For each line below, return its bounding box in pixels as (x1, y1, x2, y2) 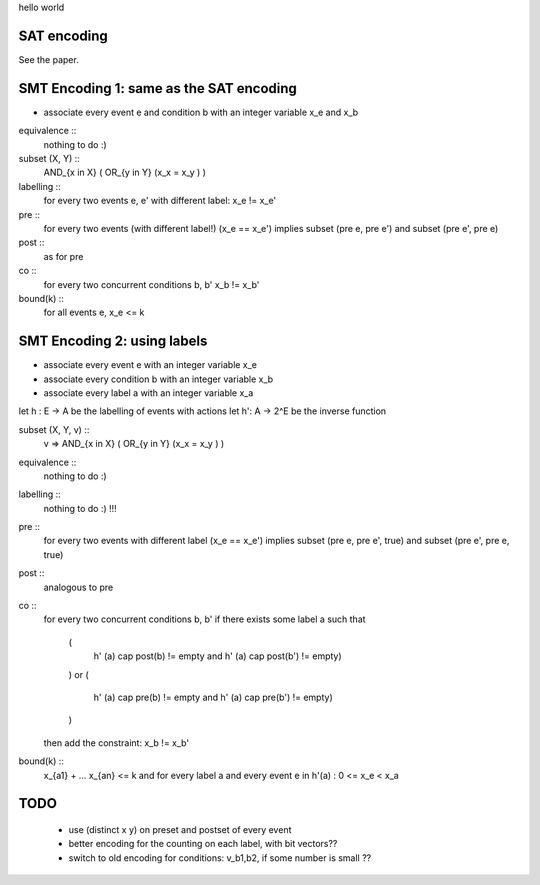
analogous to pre (43, 581, 114, 593)
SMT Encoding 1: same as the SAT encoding (18, 80, 297, 97)
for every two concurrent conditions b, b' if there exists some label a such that (43, 613, 366, 625)
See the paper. (18, 53, 79, 65)
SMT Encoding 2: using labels (18, 333, 208, 350)
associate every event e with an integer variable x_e (43, 359, 257, 371)
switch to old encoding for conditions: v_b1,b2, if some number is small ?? (68, 851, 372, 864)
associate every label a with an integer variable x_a (43, 386, 254, 399)
